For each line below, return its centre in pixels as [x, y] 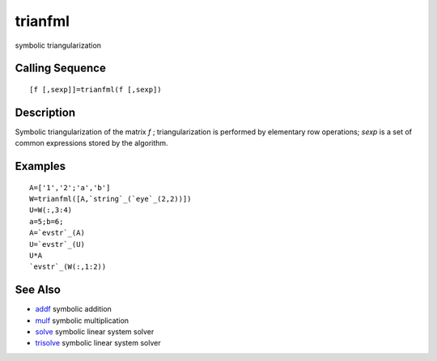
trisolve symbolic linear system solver [98, 343]
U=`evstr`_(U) [57, 244]
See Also [38, 290]
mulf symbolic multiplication [82, 321]
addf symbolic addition [74, 309]
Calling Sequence [61, 68]
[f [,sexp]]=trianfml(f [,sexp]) [95, 89]
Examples [40, 166]
